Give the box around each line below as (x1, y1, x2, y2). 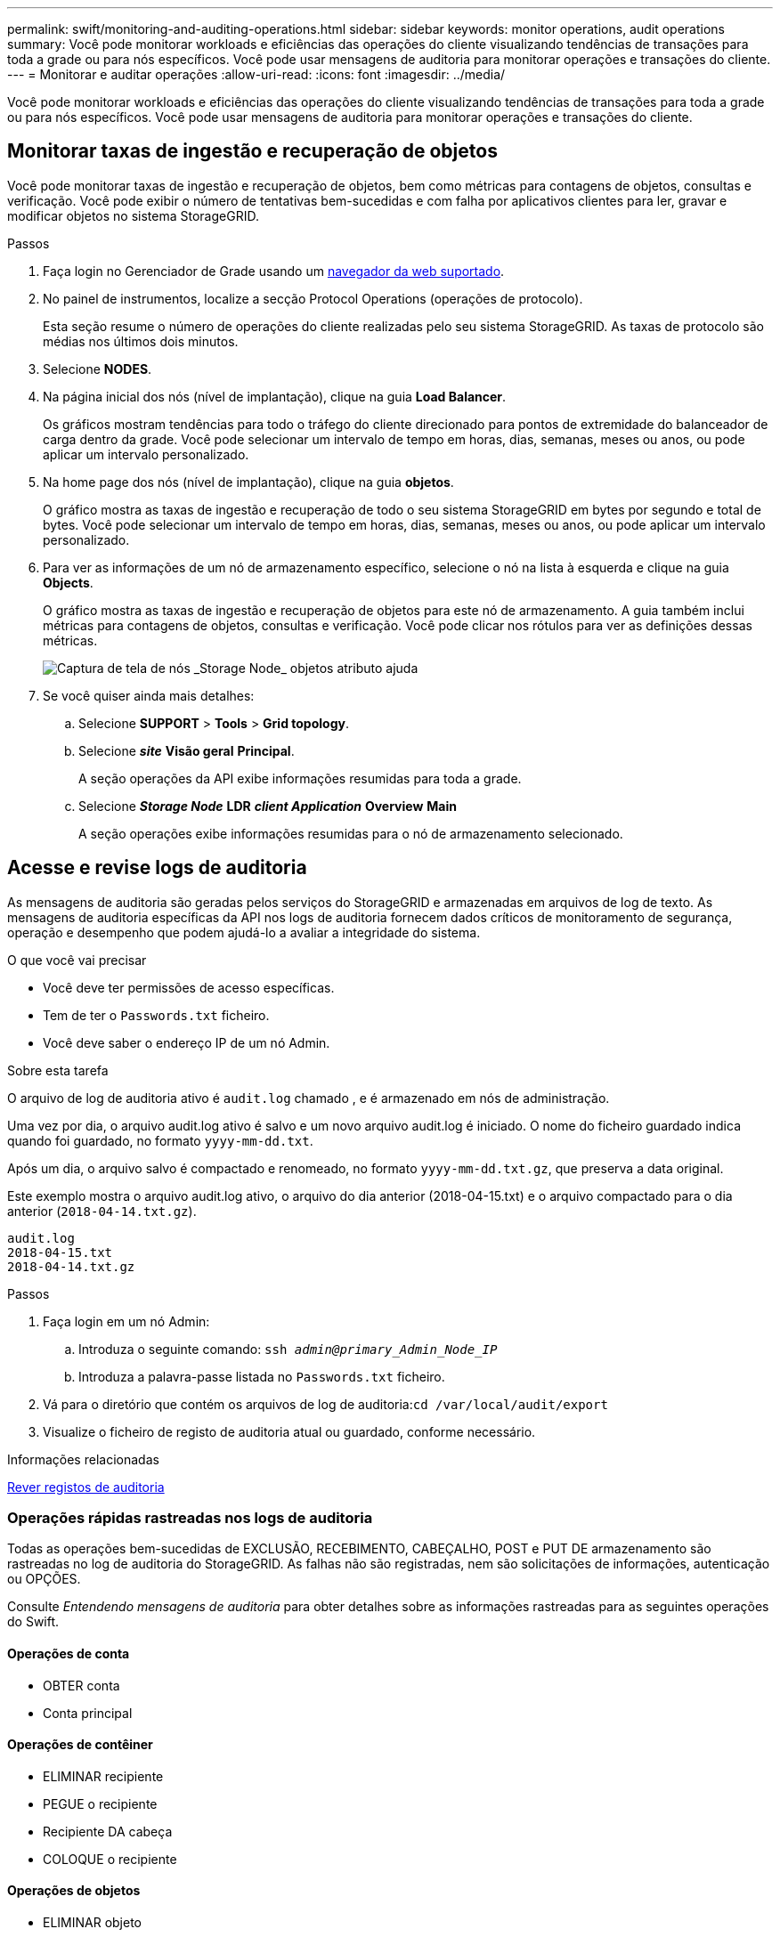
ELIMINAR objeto (43, 1915, 142, 1931)
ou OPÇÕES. (7, 1571, 81, 1587)
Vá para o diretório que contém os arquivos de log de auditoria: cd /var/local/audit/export (43, 1396, 608, 1412)
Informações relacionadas (7, 1451, 159, 1467)
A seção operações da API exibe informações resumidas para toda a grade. (78, 770, 522, 786)
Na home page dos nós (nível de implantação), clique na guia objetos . (43, 474, 454, 490)
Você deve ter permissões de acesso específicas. (43, 979, 335, 995)
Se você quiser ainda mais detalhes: (43, 687, 255, 703)
